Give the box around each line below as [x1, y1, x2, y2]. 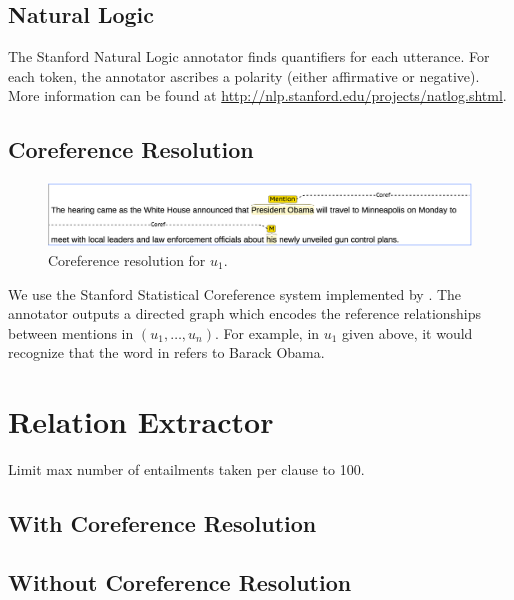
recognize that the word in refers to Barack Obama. [8, 342, 325, 363]
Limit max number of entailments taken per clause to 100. [8, 459, 365, 480]
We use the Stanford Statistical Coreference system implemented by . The [8, 283, 462, 304]
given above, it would [342, 322, 473, 343]
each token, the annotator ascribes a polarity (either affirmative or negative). [8, 65, 480, 86]
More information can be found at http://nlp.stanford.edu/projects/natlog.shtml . [8, 85, 507, 106]
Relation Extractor [8, 401, 274, 442]
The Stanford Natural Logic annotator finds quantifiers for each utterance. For [8, 46, 490, 67]
